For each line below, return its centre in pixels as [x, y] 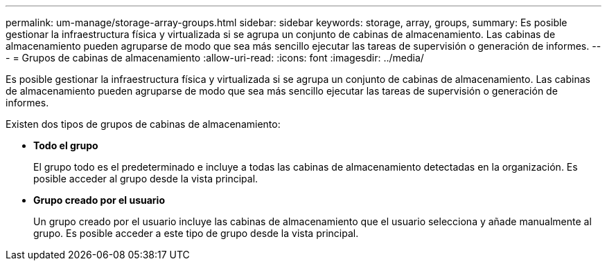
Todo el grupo [66, 145]
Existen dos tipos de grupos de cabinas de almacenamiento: [143, 124]
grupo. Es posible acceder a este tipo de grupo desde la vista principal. [196, 233]
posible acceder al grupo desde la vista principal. [146, 179]
